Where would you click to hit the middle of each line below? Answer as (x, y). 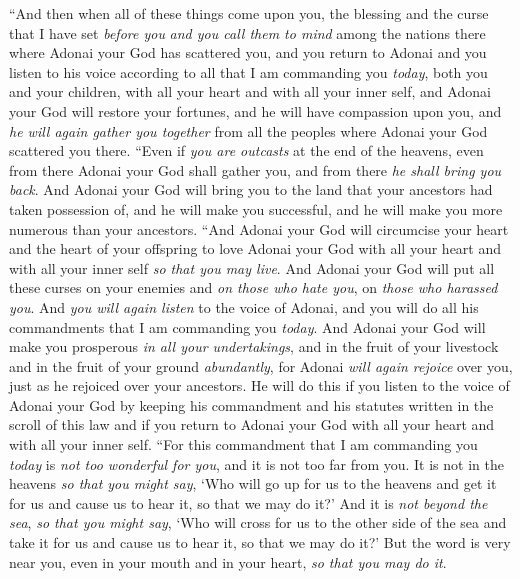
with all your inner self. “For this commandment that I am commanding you (243, 444)
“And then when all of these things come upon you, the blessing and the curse (249, 13)
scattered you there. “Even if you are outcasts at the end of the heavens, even (246, 150)
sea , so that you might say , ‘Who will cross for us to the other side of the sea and (258, 522)
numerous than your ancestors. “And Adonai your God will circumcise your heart (259, 228)
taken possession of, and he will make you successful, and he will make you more (256, 208)
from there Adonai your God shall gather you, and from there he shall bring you (255, 169)
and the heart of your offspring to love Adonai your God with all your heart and (255, 248)
